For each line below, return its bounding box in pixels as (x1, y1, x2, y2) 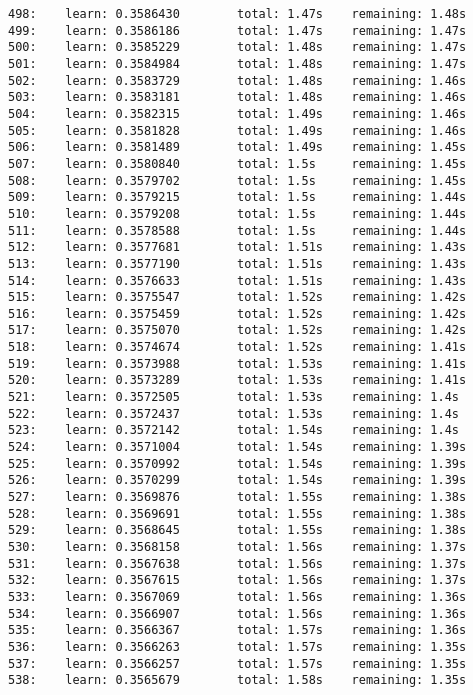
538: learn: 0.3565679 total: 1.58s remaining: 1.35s (8, 673, 467, 688)
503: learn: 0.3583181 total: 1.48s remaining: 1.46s (8, 90, 467, 105)
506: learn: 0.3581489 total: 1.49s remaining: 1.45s (8, 140, 467, 155)
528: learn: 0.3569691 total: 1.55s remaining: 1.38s (8, 506, 467, 521)
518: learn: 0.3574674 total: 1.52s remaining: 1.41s (8, 340, 467, 355)
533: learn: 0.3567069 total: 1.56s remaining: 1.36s (8, 589, 467, 604)
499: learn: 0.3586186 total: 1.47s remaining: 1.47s (8, 23, 467, 38)
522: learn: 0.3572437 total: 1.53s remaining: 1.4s (8, 406, 460, 421)
